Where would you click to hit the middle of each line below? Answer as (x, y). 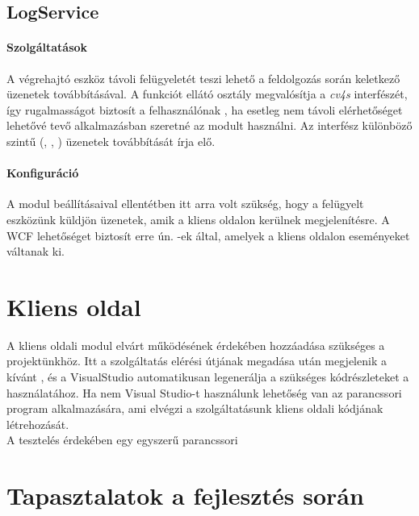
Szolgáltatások (47, 47)
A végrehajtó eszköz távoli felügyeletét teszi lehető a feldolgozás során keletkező (203, 78)
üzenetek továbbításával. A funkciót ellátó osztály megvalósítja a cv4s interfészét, (207, 94)
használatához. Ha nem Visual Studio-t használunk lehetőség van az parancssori (204, 392)
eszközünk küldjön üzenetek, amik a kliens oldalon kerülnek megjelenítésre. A (198, 219)
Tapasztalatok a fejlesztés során (185, 495)
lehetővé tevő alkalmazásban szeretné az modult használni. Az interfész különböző (209, 125)
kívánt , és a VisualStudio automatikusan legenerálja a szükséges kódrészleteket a (208, 377)
